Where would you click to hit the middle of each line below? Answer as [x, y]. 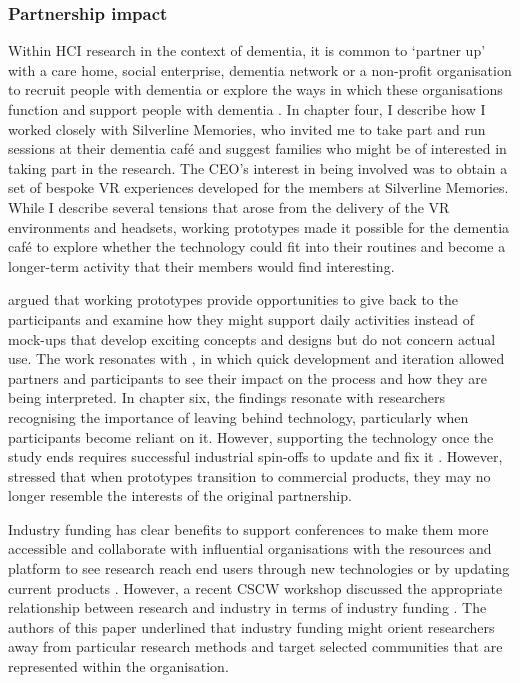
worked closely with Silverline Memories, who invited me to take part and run [247, 128]
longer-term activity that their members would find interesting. [201, 265]
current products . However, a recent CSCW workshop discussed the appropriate [255, 587]
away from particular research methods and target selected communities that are [255, 646]
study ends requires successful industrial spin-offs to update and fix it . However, [255, 456]
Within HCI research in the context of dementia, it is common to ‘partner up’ [247, 50]
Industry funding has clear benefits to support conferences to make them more [248, 528]
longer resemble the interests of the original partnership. [180, 495]
